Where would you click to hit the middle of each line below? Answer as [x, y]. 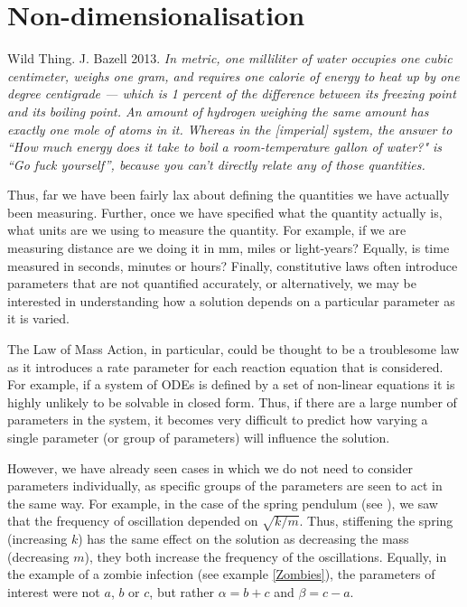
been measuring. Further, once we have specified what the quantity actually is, [225, 212]
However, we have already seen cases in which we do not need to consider [210, 467]
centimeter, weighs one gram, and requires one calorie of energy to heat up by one [233, 75]
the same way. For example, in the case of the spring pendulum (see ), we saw [223, 503]
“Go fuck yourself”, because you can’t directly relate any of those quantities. [216, 164]
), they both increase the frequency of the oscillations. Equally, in [266, 556]
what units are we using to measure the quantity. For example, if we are [207, 230]
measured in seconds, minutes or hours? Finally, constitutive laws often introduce [233, 265]
